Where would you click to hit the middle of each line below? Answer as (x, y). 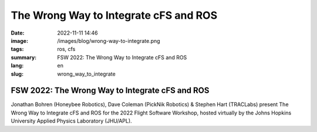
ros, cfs (66, 49)
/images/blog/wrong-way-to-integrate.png (109, 40)
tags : (17, 49)
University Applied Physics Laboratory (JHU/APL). (71, 121)
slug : (17, 74)
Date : (18, 33)
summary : (24, 57)
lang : (17, 66)
